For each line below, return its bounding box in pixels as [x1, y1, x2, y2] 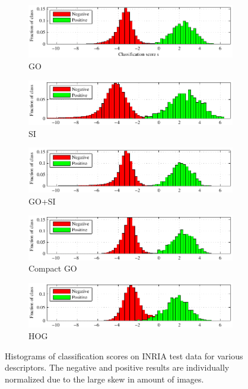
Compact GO [28, 262, 77, 275]
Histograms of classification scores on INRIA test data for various [5, 349, 243, 362]
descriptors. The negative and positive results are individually [5, 361, 230, 374]
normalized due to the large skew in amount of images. [5, 372, 204, 385]
